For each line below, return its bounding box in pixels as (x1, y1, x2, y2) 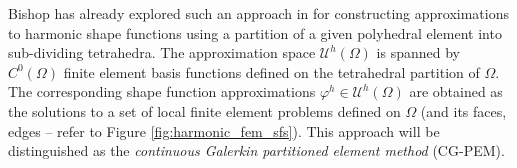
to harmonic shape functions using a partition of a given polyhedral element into (8, 22, 502, 43)
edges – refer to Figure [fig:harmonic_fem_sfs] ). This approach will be (8, 120, 440, 141)
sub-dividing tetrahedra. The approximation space (8, 42, 316, 63)
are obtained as (409, 81, 503, 102)
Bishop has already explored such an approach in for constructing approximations (8, 3, 509, 23)
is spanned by (376, 42, 460, 63)
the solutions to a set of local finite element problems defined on (8, 100, 401, 121)
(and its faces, (420, 100, 507, 121)
